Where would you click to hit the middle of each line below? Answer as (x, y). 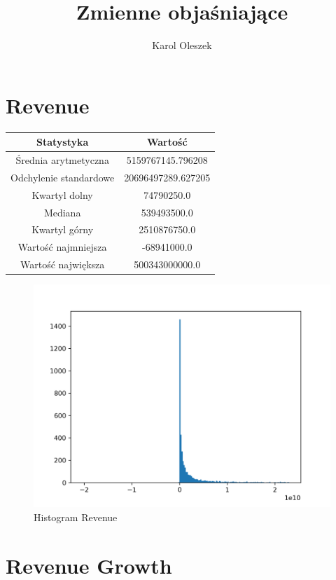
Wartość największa (62, 264)
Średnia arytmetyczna (62, 160)
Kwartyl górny (63, 229)
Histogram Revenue (76, 517)
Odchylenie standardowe (63, 177)
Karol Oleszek (182, 45)
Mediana (62, 212)
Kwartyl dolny (62, 194)
